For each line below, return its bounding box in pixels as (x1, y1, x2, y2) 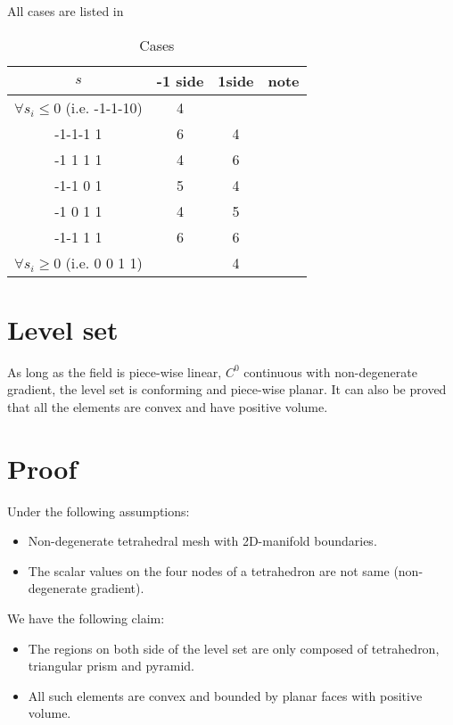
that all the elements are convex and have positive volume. (7, 397, 328, 416)
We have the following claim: (7, 609, 165, 627)
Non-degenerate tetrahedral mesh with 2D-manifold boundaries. (28, 531, 377, 550)
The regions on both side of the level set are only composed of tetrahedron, (28, 638, 440, 657)
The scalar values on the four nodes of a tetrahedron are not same (28, 561, 390, 580)
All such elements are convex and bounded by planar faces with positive (28, 686, 423, 704)
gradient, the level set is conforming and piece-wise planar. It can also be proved (7, 380, 447, 399)
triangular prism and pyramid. (28, 656, 194, 675)
